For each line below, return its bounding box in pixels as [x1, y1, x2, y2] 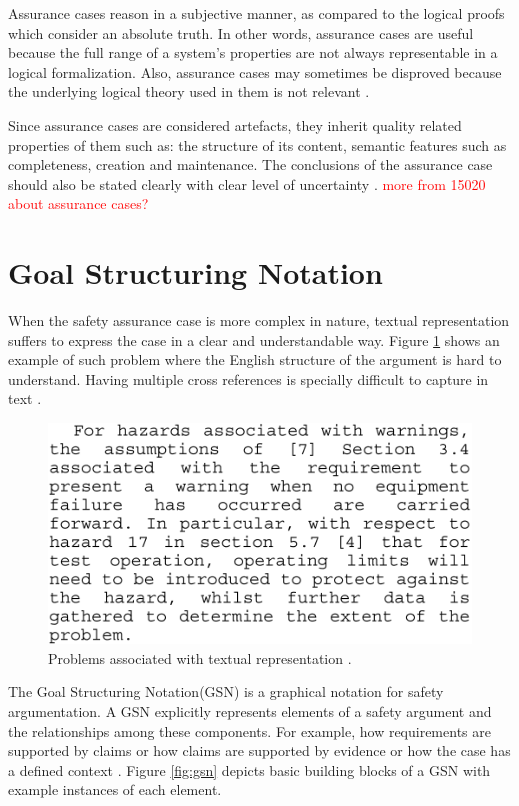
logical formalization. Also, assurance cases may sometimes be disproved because [8, 61, 502, 82]
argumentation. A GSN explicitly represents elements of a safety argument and [8, 700, 492, 721]
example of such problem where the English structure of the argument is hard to [8, 349, 502, 370]
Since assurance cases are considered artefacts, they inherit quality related [8, 114, 462, 135]
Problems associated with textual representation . [48, 647, 352, 668]
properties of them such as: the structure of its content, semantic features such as [8, 134, 507, 155]
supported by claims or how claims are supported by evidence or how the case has [8, 740, 511, 761]
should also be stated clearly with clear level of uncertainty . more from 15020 [8, 173, 486, 194]
